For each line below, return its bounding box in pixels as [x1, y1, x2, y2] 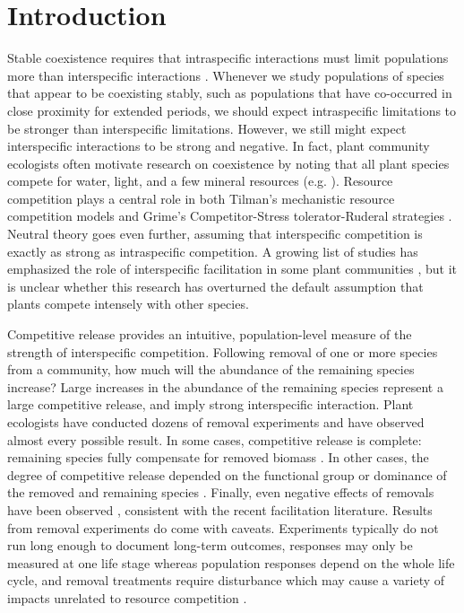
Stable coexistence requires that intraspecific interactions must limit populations [7, 48, 449, 67]
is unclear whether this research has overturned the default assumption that [7, 276, 424, 295]
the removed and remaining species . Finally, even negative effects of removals [7, 483, 434, 502]
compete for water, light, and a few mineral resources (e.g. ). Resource [7, 171, 393, 190]
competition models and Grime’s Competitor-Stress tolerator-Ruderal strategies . [7, 206, 452, 225]
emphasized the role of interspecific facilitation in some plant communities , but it [7, 259, 458, 278]
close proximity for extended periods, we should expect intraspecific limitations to [7, 101, 457, 119]
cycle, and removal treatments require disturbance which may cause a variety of [7, 571, 445, 590]
